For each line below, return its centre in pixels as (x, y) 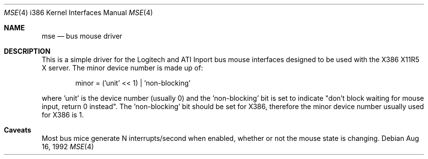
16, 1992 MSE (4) (68, 147)
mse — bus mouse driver (82, 36)
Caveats (18, 130)
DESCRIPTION (27, 51)
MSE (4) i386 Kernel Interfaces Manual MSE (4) (78, 12)
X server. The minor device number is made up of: (122, 68)
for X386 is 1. (63, 115)
